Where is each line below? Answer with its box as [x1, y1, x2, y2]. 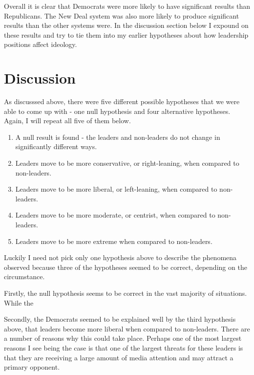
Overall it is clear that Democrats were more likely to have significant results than [4, 1, 250, 11]
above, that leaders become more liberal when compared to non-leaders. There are [4, 323, 250, 333]
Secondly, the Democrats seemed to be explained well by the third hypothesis [4, 314, 236, 324]
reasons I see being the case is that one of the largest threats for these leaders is [4, 342, 243, 353]
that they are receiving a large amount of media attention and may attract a [4, 352, 233, 362]
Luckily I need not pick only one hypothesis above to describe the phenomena [4, 252, 237, 263]
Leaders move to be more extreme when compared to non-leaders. [15, 236, 212, 246]
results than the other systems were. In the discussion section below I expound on [4, 20, 249, 30]
